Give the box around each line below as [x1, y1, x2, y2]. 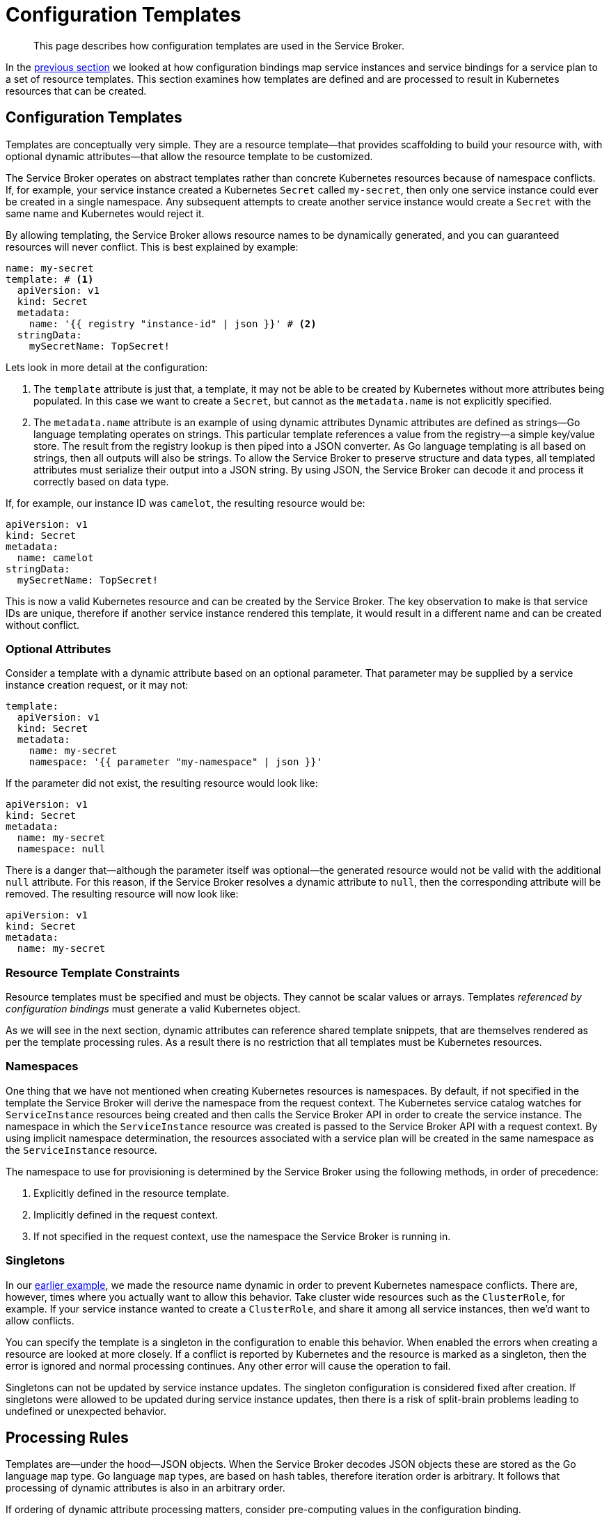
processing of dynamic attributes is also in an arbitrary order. [6, 1482, 285, 1494]
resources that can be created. [6, 84, 147, 97]
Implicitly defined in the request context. [33, 1208, 219, 1221]
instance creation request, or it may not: [6, 679, 189, 691]
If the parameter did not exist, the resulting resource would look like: [6, 777, 318, 790]
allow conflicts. [6, 1314, 74, 1327]
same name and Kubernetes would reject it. [6, 207, 205, 219]
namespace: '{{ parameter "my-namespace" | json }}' [29, 756, 323, 768]
